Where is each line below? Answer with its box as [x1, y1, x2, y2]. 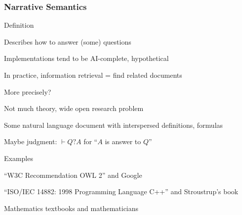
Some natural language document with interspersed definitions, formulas [4, 119, 223, 130]
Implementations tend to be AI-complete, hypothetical [4, 53, 169, 63]
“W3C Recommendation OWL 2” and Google [4, 169, 142, 180]
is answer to [105, 136, 141, 147]
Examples [4, 153, 33, 163]
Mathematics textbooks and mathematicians [4, 203, 139, 213]
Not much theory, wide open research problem [4, 103, 144, 113]
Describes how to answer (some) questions [4, 36, 131, 47]
